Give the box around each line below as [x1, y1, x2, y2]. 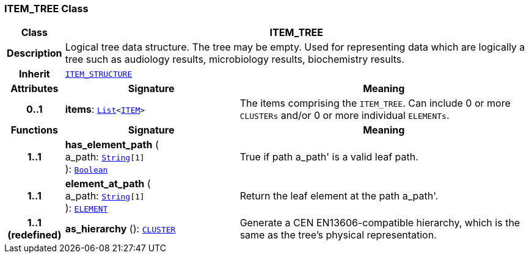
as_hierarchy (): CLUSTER [65, 223, 176, 235]
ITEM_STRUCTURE [65, 69, 133, 79]
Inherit [18, 68, 50, 81]
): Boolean [65, 163, 108, 176]
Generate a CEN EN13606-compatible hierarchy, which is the [239, 217, 520, 229]
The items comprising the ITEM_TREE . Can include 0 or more [239, 97, 511, 110]
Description [7, 47, 62, 60]
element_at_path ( [65, 177, 151, 190]
